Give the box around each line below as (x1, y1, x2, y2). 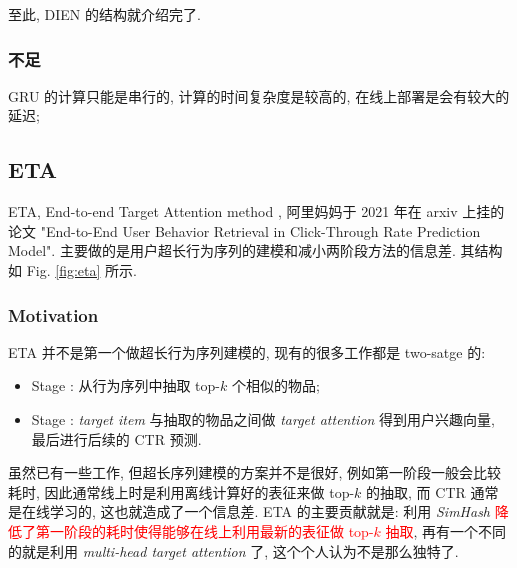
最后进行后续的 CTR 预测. (31, 428, 202, 449)
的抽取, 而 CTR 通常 (366, 481, 499, 502)
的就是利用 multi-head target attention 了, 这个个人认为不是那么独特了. (8, 540, 459, 561)
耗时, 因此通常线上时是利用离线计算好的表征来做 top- (8, 481, 355, 502)
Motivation (8, 302, 99, 327)
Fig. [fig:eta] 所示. (26, 259, 137, 280)
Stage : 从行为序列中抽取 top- (31, 375, 221, 396)
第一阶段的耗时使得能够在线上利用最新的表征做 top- (35, 520, 374, 541)
